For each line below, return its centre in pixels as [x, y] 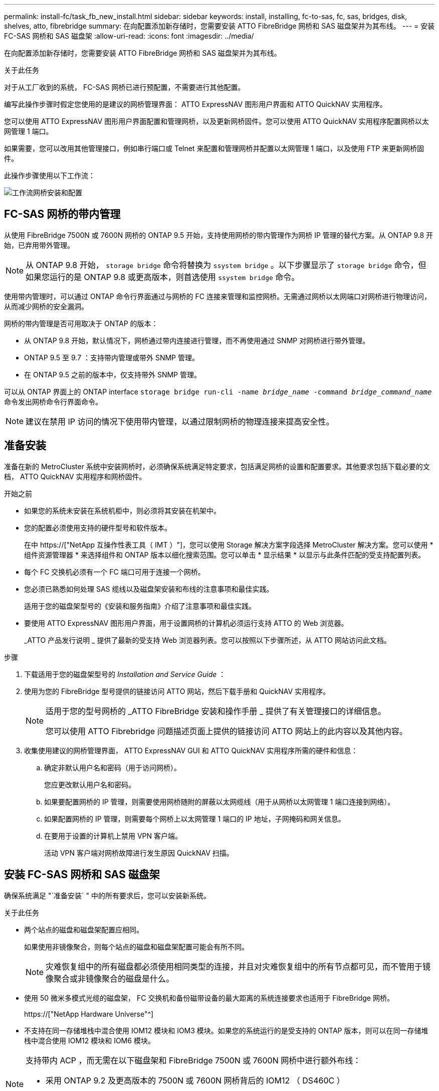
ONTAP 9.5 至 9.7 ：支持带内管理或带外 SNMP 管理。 [112, 357]
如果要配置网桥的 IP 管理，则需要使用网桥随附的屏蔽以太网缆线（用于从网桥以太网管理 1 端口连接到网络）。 [220, 801]
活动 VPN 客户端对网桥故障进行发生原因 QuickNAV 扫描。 [139, 853]
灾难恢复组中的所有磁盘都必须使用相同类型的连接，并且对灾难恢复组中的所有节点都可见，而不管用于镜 [238, 966]
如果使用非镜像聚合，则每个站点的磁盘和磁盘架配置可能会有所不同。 [136, 946]
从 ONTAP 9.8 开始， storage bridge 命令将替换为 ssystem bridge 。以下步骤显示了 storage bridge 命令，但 [226, 265]
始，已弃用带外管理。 [39, 245]
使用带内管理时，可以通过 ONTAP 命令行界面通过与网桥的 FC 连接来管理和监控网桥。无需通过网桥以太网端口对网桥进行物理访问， [217, 296]
